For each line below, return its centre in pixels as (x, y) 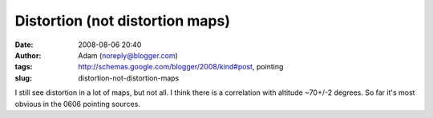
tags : (24, 67)
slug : (23, 78)
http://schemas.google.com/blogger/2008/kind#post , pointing (181, 67)
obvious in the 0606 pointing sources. (77, 104)
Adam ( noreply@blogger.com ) (128, 55)
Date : (24, 45)
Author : (28, 55)
